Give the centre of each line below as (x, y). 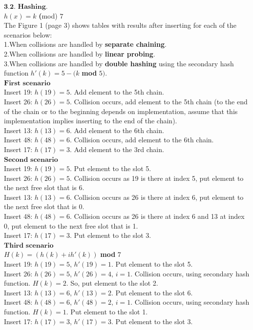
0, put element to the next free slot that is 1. (71, 225)
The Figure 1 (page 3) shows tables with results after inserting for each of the (120, 25)
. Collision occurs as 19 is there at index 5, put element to (157, 178)
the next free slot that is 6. (44, 187)
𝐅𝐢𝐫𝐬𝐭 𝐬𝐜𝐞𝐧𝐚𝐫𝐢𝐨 (27, 83)
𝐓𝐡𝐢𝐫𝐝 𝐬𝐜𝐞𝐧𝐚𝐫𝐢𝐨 (29, 245)
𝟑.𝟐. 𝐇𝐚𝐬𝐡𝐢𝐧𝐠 (25, 7)
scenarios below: (28, 34)
